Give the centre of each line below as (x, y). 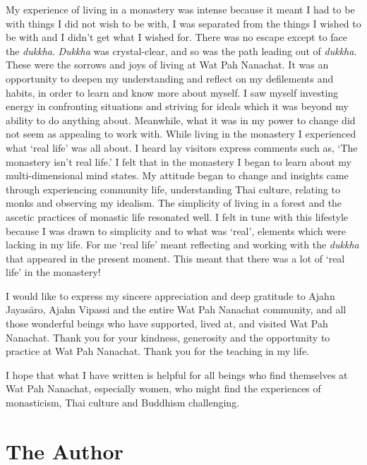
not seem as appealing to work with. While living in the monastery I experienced (181, 134)
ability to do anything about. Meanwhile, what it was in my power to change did (181, 120)
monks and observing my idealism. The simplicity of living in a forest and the (174, 203)
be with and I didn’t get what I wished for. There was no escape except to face (177, 37)
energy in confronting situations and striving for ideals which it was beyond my (177, 106)
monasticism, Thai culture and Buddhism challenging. (123, 403)
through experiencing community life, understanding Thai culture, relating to (173, 189)
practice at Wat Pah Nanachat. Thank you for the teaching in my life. (158, 351)
